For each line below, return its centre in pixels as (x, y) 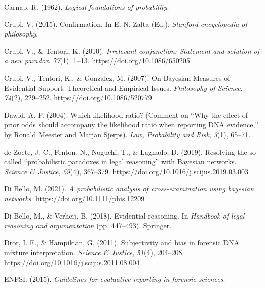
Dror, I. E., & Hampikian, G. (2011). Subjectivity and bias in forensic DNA (122, 242)
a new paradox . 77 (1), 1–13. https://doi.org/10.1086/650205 (97, 61)
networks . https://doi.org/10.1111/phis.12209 (74, 198)
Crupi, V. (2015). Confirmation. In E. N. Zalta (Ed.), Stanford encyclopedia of (126, 24)
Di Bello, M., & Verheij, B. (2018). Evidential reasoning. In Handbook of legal (124, 215)
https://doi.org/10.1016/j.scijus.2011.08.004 (72, 262)
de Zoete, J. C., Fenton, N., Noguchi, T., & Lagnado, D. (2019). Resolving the (126, 151)
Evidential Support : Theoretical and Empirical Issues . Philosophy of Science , (123, 87)
